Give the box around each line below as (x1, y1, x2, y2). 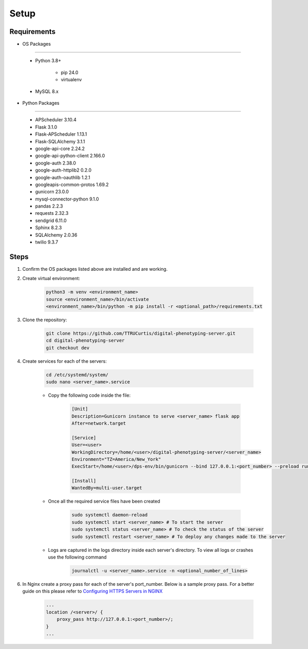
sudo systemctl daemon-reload (71, 512, 148, 518)
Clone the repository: (22, 317, 67, 323)
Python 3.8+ (35, 58, 62, 64)
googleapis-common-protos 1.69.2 (35, 181, 109, 188)
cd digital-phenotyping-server (46, 338, 125, 344)
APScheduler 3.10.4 (35, 117, 77, 123)
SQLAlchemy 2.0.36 (35, 232, 78, 238)
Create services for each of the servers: (22, 358, 107, 364)
